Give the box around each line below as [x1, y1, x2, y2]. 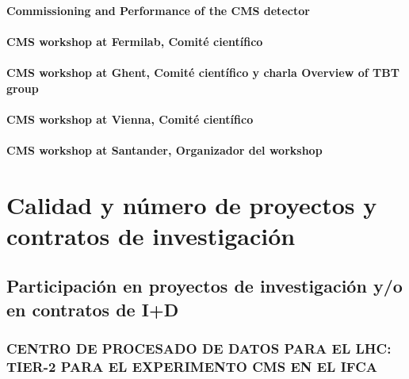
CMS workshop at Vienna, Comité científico [6, 110, 254, 127]
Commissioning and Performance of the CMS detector [6, 2, 310, 18]
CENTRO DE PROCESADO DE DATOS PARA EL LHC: [6, 339, 392, 358]
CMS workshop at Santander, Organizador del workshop [6, 141, 323, 158]
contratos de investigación [6, 219, 296, 251]
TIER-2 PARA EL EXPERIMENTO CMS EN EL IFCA [6, 357, 377, 377]
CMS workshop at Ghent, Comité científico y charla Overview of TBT [6, 63, 399, 80]
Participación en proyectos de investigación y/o [6, 274, 403, 298]
